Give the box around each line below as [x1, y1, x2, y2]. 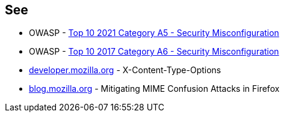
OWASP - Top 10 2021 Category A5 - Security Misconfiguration [29, 28, 279, 38]
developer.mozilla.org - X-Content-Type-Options [29, 65, 221, 76]
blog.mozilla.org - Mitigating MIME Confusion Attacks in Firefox [29, 83, 280, 94]
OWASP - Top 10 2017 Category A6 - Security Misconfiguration [29, 46, 279, 57]
